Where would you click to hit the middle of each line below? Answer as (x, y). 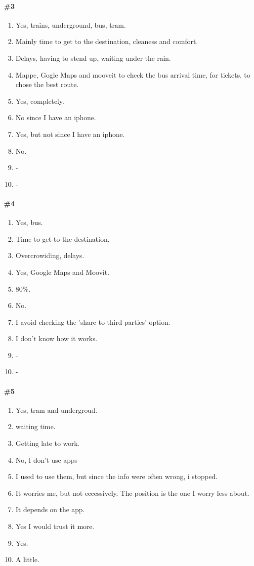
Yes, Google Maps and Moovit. (63, 272)
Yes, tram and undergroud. (56, 410)
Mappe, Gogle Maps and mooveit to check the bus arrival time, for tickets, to (133, 74)
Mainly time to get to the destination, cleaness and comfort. (107, 41)
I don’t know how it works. (56, 338)
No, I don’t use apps (46, 459)
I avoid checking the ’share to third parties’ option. (93, 322)
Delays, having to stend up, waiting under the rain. (93, 58)
